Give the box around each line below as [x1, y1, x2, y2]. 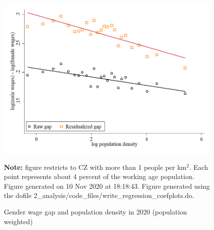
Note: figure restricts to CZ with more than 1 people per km [4, 162, 187, 172]
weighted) [4, 216, 33, 226]
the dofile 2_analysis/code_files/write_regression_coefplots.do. [4, 190, 195, 200]
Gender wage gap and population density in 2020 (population [4, 207, 187, 217]
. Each [189, 162, 208, 172]
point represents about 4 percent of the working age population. [4, 171, 195, 181]
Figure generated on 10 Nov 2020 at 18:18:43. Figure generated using [4, 181, 210, 191]
